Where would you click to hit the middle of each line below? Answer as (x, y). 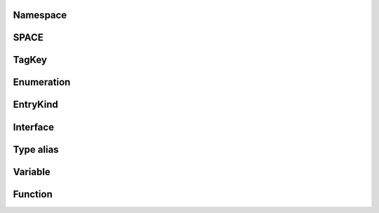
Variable (32, 172)
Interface (33, 127)
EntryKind (36, 105)
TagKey (30, 60)
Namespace (40, 15)
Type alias (36, 150)
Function (33, 194)
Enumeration (42, 82)
